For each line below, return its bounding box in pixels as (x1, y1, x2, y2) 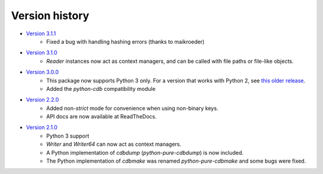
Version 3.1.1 (26, 30, 56, 37)
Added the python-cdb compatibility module (46, 85, 156, 92)
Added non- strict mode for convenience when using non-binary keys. (46, 105, 218, 112)
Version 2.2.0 (26, 96, 59, 103)
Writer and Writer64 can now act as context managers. (46, 141, 182, 148)
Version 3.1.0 (26, 49, 58, 56)
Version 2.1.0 (26, 124, 58, 131)
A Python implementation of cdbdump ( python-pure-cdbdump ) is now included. (46, 149, 244, 156)
